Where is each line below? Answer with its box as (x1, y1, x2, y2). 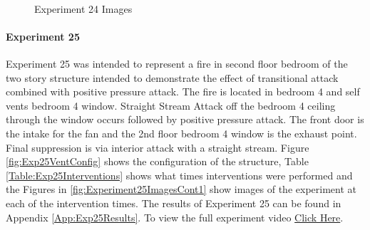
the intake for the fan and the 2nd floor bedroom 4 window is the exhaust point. (6, 125, 357, 140)
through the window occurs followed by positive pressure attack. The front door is (6, 112, 364, 127)
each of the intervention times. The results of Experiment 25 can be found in (6, 195, 341, 210)
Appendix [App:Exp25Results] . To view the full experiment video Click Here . (6, 209, 344, 224)
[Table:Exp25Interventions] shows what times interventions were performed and (6, 167, 353, 182)
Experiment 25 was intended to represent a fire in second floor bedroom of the (6, 56, 348, 70)
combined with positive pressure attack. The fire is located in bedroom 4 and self (6, 84, 360, 99)
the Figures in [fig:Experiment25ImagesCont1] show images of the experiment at (6, 182, 356, 197)
